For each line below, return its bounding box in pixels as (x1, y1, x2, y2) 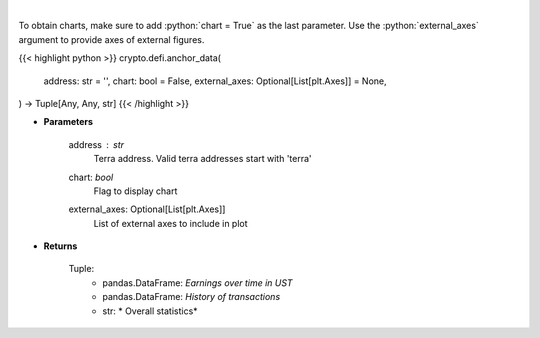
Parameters (43, 116, 94, 128)
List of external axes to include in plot (93, 217, 249, 229)
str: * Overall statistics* (102, 305, 199, 317)
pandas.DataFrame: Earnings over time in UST (102, 276, 294, 289)
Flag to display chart (93, 185, 178, 197)
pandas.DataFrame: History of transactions (102, 291, 281, 303)
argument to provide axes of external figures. (18, 33, 205, 45)
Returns (43, 240, 78, 252)
